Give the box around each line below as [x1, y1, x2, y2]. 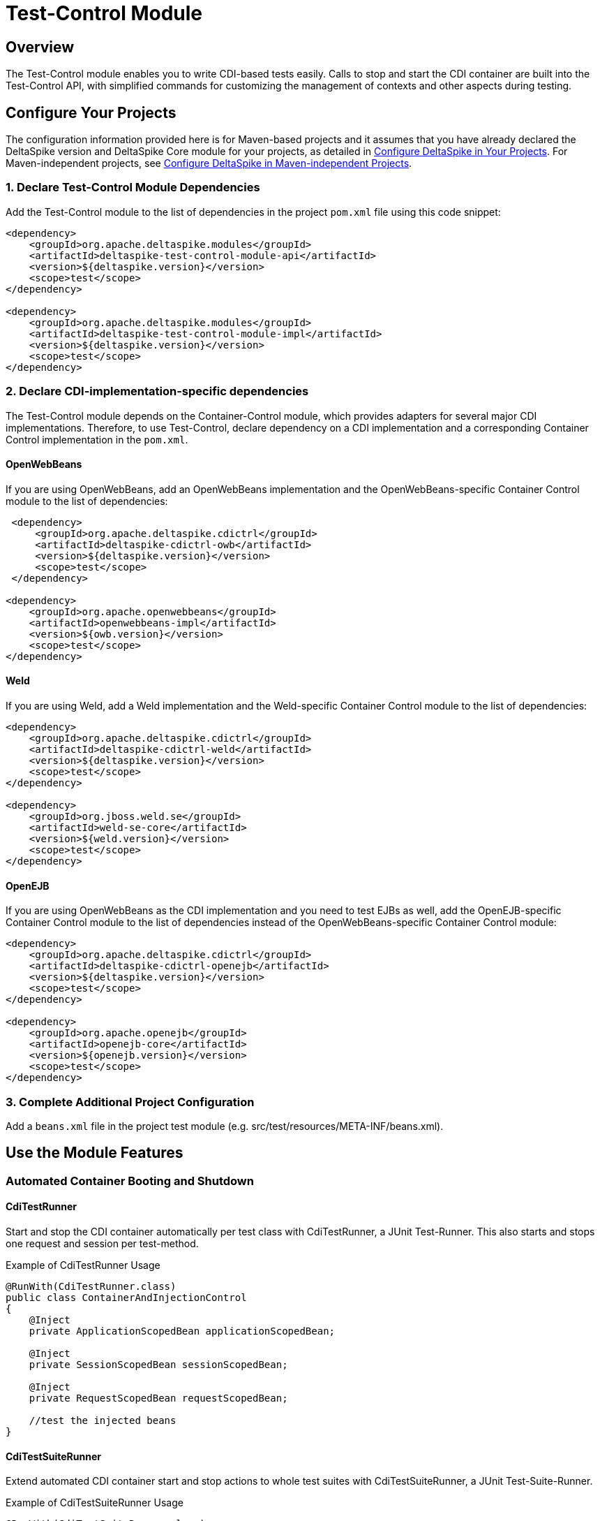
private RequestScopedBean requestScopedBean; [29, 1392, 288, 1404]
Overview [6, 38, 75, 56]
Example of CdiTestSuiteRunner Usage [6, 1497, 183, 1509]
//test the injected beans [29, 1414, 177, 1426]
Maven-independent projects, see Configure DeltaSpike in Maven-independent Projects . [6, 157, 412, 170]
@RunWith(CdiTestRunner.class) [6, 1280, 177, 1292]
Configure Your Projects [6, 103, 177, 122]
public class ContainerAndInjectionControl [6, 1291, 247, 1303]
